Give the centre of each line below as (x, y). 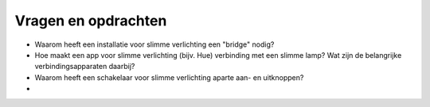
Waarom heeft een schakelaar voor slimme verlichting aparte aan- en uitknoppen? (169, 77)
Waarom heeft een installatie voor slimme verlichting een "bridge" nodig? (154, 44)
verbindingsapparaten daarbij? (85, 67)
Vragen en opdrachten (91, 21)
